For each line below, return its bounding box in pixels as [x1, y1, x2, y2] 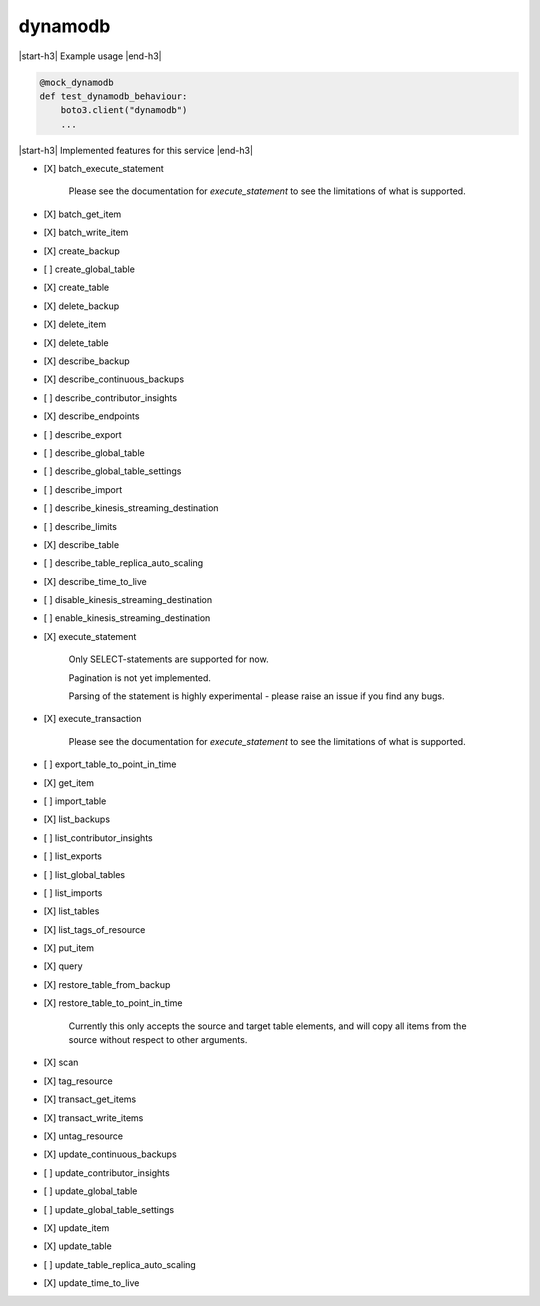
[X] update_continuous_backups [43, 1148, 177, 1160]
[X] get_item [43, 776, 95, 789]
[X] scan [43, 1056, 79, 1069]
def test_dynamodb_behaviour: [39, 90, 188, 102]
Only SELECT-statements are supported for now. [68, 653, 269, 665]
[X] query [43, 960, 84, 972]
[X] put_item [43, 942, 95, 954]
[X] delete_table [43, 336, 109, 349]
